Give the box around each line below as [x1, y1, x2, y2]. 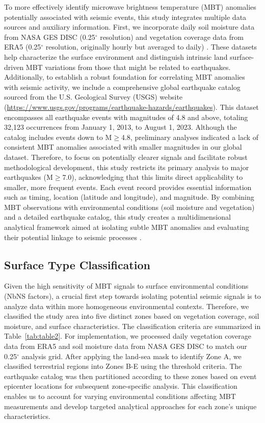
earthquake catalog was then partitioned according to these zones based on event [4, 370, 257, 381]
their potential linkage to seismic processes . [4, 231, 142, 242]
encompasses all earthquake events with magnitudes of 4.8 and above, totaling [4, 111, 248, 122]
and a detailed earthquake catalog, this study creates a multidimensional [4, 212, 231, 222]
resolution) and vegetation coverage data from [100, 31, 244, 42]
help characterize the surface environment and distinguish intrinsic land [4, 51, 228, 62]
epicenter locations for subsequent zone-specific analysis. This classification [4, 381, 237, 391]
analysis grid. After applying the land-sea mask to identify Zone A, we [21, 350, 242, 361]
